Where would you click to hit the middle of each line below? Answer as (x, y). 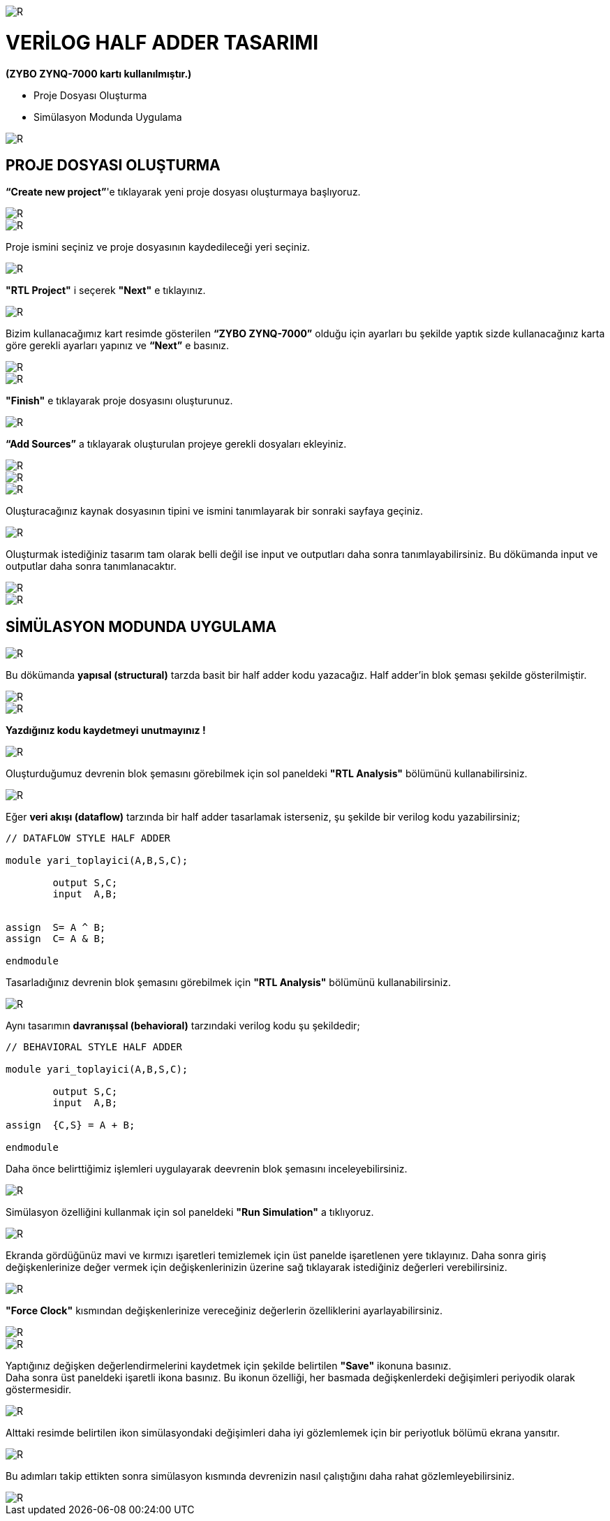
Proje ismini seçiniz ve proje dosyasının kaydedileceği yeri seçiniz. (158, 247)
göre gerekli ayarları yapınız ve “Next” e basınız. (118, 346)
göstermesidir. (39, 1390)
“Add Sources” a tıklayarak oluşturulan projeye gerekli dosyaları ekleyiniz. (176, 444)
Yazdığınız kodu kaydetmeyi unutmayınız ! (106, 730)
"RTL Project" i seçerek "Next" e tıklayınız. (106, 291)
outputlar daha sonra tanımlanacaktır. (91, 566)
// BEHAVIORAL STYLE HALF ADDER (94, 1047)
